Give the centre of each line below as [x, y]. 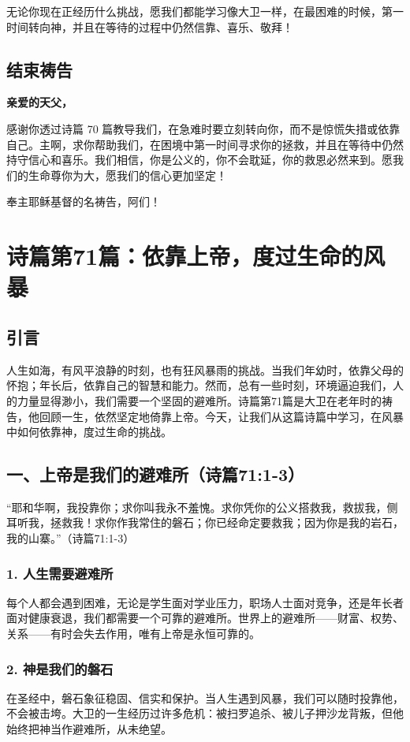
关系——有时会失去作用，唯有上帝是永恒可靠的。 [133, 634]
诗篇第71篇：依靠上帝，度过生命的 [185, 256]
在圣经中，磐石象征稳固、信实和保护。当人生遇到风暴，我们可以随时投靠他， [205, 697]
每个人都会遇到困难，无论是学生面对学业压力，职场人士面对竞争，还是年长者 [205, 602]
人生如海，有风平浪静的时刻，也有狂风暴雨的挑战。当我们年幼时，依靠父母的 [205, 369]
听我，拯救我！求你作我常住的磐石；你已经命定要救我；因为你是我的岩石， [210, 522]
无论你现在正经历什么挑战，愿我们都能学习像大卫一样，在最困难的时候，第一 [205, 11]
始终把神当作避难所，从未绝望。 [89, 729]
